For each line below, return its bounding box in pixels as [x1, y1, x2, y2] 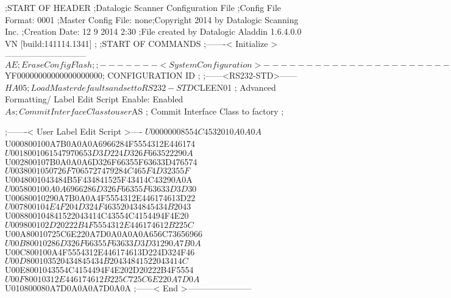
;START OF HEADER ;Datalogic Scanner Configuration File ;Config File [5, 1, 281, 13]
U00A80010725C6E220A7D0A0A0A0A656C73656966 [5, 227, 202, 239]
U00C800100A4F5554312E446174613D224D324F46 [5, 245, 195, 258]
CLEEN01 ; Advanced [193, 80, 276, 93]
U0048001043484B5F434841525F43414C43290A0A [5, 173, 193, 186]
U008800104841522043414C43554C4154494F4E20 [5, 209, 189, 222]
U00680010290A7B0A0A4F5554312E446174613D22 [5, 191, 196, 204]
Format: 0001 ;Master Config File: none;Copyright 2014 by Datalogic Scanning [5, 13, 299, 26]
